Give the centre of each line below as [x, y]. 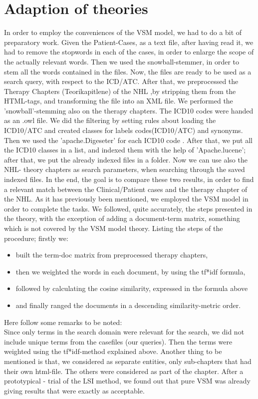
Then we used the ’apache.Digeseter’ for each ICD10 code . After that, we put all [128, 140]
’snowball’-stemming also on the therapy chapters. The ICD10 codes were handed [129, 110]
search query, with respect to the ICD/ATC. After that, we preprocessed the [121, 81]
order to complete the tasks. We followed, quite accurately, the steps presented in [128, 208]
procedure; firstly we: [36, 238]
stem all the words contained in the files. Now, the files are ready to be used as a [128, 71]
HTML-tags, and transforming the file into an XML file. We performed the [119, 101]
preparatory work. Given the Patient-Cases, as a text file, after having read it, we [129, 42]
